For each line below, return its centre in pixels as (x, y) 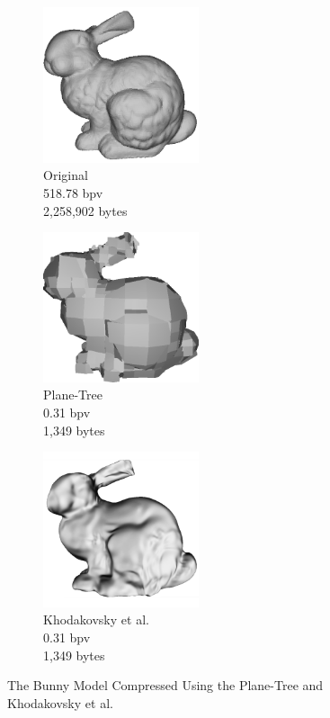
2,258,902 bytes (85, 210)
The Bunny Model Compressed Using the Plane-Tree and (165, 685)
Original (66, 175)
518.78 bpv (73, 192)
